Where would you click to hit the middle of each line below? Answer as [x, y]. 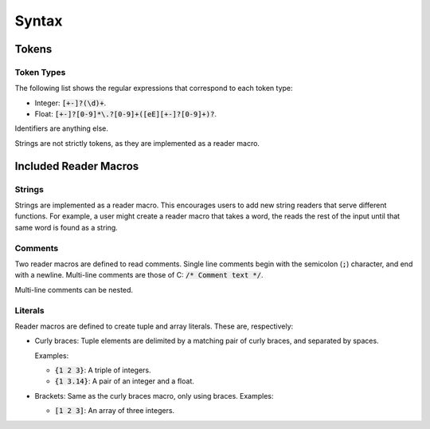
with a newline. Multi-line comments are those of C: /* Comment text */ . [139, 275]
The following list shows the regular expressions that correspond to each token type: [154, 89]
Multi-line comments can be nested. [74, 289]
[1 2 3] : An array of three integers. [115, 411]
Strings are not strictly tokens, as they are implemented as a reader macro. [137, 143]
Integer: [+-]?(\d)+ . [70, 103]
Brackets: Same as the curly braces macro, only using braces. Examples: [154, 396]
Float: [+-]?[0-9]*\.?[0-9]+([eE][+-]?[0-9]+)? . [125, 114]
